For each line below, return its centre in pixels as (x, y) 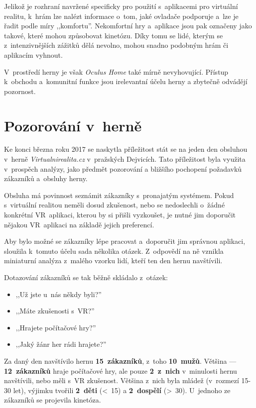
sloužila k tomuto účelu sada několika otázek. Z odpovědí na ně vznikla (114, 251)
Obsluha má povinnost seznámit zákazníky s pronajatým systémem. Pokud (119, 195)
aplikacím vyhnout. (33, 54)
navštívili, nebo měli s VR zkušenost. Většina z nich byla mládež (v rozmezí (122, 380)
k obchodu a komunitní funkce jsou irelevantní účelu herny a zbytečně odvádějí (126, 81)
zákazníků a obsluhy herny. (46, 178)
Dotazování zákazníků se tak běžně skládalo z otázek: (86, 277)
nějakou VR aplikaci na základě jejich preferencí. (79, 224)
